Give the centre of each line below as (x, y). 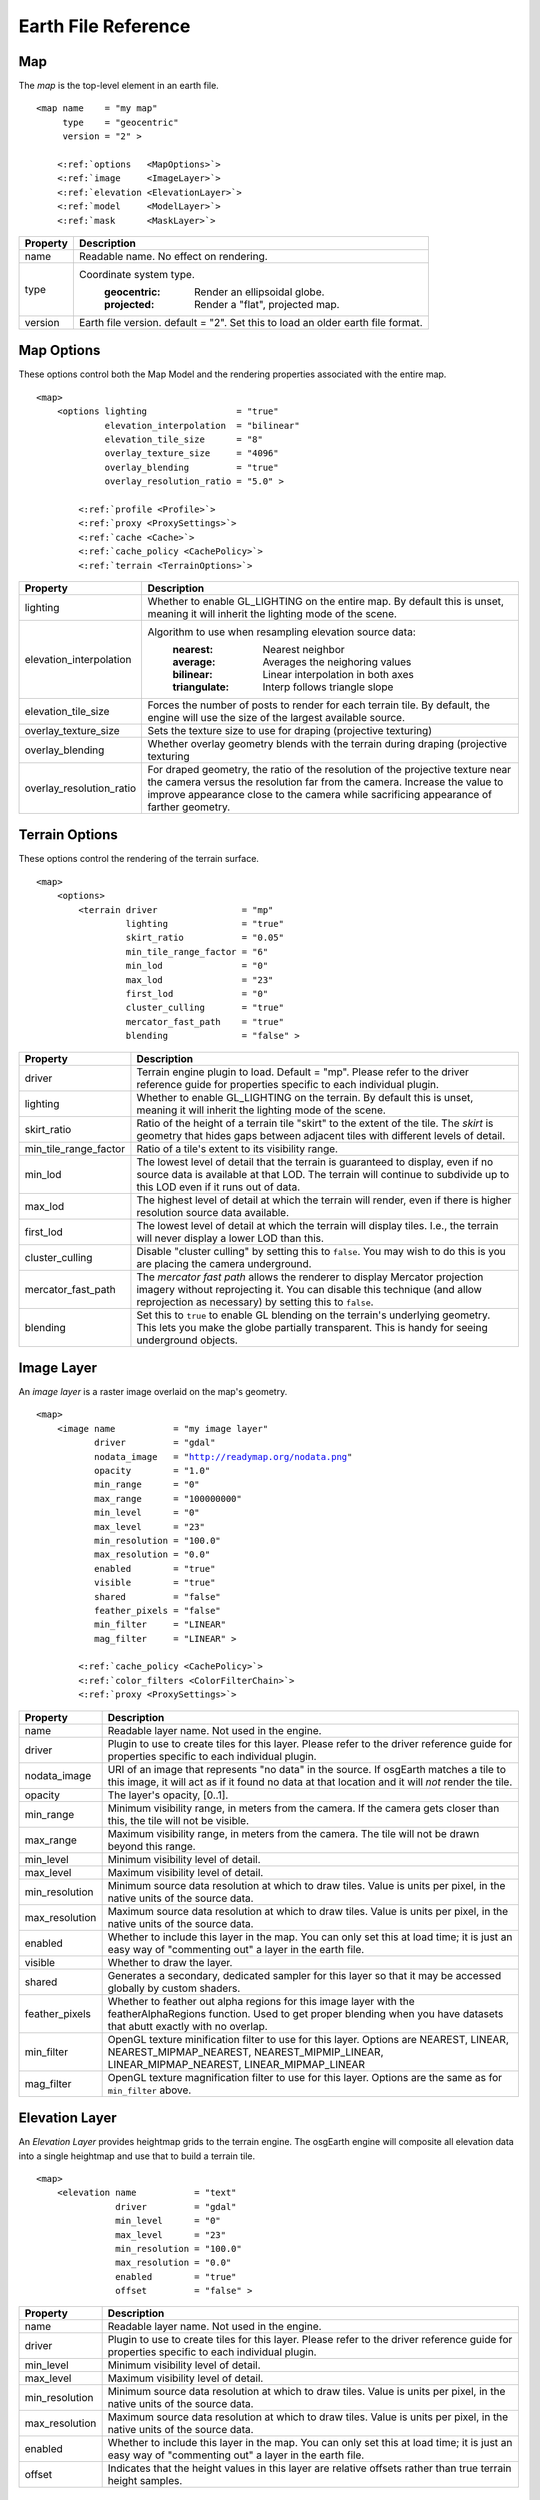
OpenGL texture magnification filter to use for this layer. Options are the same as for (305, 2077)
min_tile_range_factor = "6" (197, 951)
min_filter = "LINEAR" (160, 1624)
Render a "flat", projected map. (266, 304)
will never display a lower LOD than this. (230, 1238)
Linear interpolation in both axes (338, 674)
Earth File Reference (104, 26)
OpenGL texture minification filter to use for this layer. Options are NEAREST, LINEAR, (308, 2039)
